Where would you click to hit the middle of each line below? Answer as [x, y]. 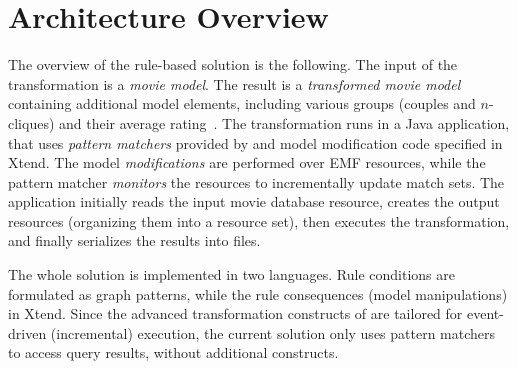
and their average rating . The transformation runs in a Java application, [284, 122]
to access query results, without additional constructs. [173, 352]
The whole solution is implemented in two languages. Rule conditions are [231, 274]
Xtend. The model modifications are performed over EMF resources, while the [247, 162]
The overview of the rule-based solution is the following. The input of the [233, 64]
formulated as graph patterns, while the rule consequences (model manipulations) [258, 293]
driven [27, 332]
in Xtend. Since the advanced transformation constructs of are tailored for [235, 313]
